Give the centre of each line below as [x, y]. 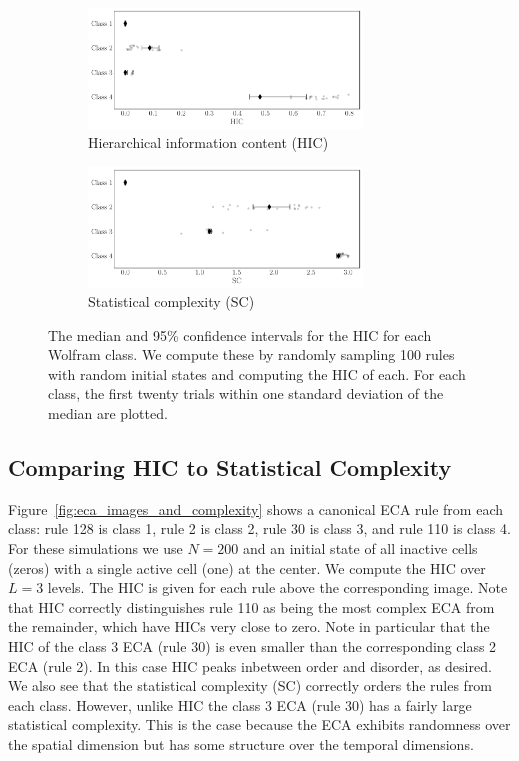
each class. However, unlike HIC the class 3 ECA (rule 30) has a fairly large [240, 704]
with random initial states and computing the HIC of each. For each [257, 373]
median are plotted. [108, 413]
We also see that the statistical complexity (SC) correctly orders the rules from [250, 685]
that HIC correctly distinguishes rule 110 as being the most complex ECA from [251, 606]
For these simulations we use [95, 548]
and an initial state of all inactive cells [360, 548]
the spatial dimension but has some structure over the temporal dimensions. [241, 743]
